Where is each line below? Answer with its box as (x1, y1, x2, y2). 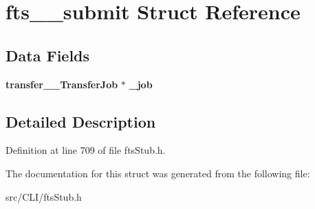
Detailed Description (6, 110, 156, 132)
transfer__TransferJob (6, 77, 118, 91)
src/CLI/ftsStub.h (6, 189, 82, 203)
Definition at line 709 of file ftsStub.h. (6, 143, 166, 157)
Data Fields (6, 44, 90, 66)
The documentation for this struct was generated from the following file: (6, 166, 310, 180)
